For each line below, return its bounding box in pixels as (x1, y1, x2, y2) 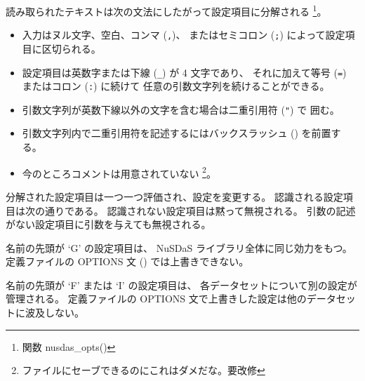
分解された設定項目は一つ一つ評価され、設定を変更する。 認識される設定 (6, 189, 343, 203)
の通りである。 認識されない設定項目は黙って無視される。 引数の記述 (34, 203, 356, 218)
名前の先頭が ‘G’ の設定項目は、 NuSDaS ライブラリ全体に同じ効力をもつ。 (6, 240, 352, 255)
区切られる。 (41, 41, 101, 55)
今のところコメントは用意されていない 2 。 (22, 163, 216, 180)
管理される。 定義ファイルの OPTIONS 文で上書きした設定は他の (6, 291, 307, 306)
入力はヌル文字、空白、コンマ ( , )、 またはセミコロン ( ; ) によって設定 (22, 27, 345, 42)
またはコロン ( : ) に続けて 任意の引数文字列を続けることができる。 (22, 79, 330, 93)
